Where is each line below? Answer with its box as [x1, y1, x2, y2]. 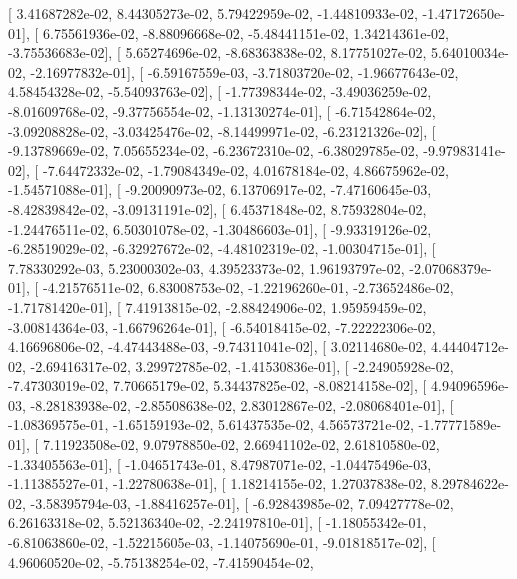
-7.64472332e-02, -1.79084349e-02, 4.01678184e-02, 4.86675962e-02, [42, 159, 449, 180]
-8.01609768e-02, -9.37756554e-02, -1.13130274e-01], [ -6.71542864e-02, [8, 100, 436, 121]
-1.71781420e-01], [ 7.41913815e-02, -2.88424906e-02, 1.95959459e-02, [8, 296, 427, 317]
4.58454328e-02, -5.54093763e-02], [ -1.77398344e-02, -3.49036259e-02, [8, 81, 432, 102]
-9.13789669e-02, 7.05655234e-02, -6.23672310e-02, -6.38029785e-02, [8, 140, 419, 161]
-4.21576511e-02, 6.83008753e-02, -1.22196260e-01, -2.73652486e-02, [42, 277, 454, 298]
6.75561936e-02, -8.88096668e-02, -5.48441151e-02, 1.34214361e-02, [42, 22, 449, 43]
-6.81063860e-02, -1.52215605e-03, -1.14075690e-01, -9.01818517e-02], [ [8, 532, 436, 553]
